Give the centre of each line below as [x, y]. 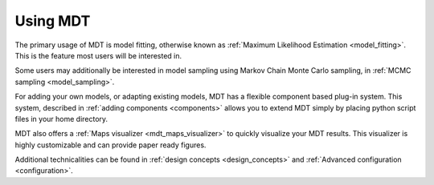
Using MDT [53, 21]
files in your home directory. [61, 119]
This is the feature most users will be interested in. [98, 55]
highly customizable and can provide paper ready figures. [111, 145]
